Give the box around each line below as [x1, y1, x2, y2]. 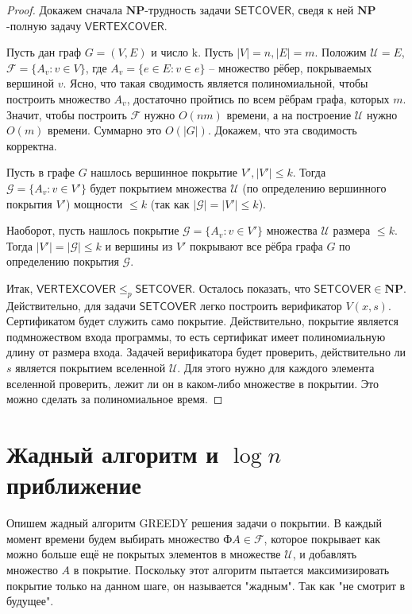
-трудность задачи [144, 2, 231, 17]
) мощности [65, 195, 123, 212]
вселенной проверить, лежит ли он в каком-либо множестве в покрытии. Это [6, 375, 379, 391]
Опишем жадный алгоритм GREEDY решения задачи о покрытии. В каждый [6, 515, 382, 531]
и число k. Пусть [151, 44, 233, 60]
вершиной [6, 75, 54, 91]
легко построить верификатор [199, 297, 342, 313]
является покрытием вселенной [15, 359, 166, 376]
